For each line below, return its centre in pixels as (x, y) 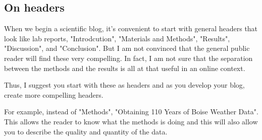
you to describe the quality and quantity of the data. (86, 131)
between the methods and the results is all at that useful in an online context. (125, 68)
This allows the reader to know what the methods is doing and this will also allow (131, 121)
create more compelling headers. (54, 94)
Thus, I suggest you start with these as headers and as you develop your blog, (124, 85)
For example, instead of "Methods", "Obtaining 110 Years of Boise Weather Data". (131, 112)
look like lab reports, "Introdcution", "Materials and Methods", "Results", (117, 38)
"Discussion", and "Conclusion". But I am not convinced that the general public (127, 48)
